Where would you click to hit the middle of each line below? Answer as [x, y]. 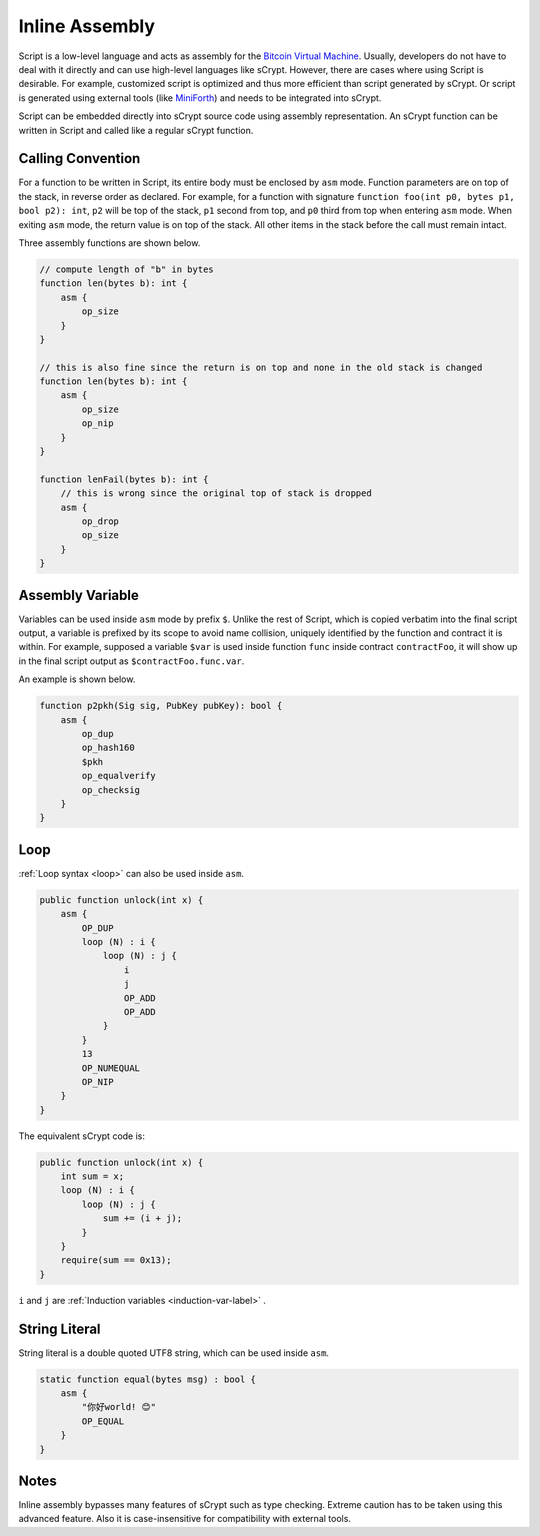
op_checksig [110, 789]
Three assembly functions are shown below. [109, 242]
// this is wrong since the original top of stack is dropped [216, 493]
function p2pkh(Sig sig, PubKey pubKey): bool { [161, 706]
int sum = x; [92, 1176]
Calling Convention [79, 158]
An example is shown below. [77, 679]
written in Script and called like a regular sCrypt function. [136, 130]
